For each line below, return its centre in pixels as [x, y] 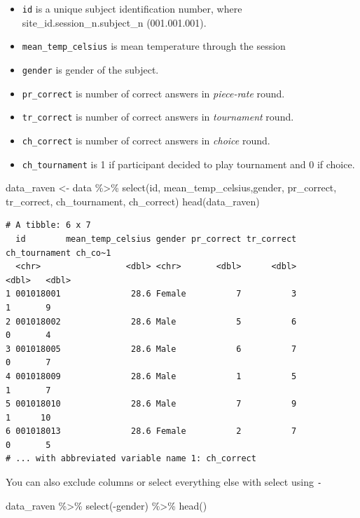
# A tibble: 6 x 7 [48, 225]
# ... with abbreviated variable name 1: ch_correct [131, 459]
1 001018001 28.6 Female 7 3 [151, 294]
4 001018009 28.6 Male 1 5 [151, 376]
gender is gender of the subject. [90, 69]
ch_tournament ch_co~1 [58, 253]
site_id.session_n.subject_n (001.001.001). [114, 22]
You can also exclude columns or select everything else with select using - [164, 482]
